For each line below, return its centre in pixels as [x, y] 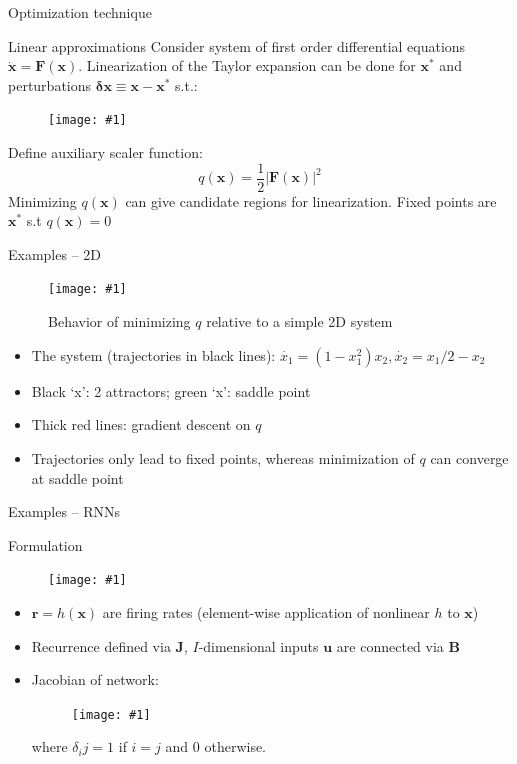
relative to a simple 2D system [299, 321]
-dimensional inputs [258, 645]
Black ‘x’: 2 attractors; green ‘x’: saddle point [171, 390]
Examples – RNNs [64, 511]
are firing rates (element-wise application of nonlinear [266, 611]
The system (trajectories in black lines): [153, 354]
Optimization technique [80, 12]
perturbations [50, 84]
